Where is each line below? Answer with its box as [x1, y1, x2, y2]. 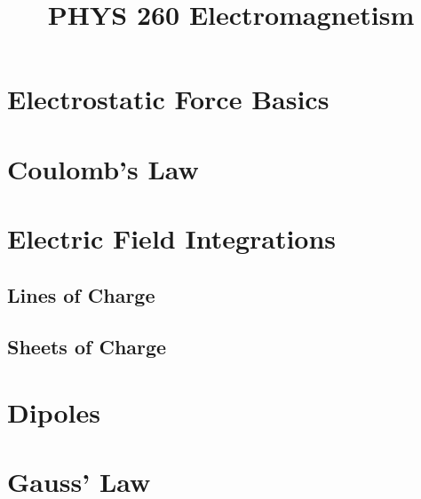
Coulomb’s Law [7, 150, 199, 186]
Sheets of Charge [7, 333, 167, 360]
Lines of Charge [7, 281, 155, 308]
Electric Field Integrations [7, 220, 337, 257]
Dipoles [7, 394, 100, 431]
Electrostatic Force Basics [7, 81, 330, 117]
